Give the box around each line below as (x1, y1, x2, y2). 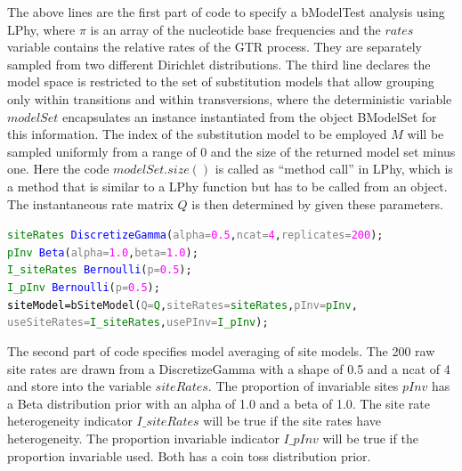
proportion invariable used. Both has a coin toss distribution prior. (7, 446, 371, 465)
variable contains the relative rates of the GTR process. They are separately (7, 37, 422, 56)
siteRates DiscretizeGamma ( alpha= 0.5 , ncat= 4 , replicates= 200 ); (7, 229, 384, 242)
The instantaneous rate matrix (7, 194, 174, 213)
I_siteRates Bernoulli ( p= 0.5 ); (7, 264, 192, 277)
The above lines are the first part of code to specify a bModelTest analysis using (7, 3, 445, 20)
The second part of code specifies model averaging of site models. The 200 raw (7, 342, 435, 361)
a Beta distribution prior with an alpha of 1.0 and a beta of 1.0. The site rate (7, 394, 430, 412)
